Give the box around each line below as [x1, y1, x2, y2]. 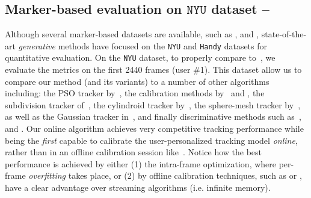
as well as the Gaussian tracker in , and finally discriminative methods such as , [5, 110, 301, 123]
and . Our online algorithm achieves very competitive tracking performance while [5, 122, 304, 135]
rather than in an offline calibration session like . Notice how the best [5, 146, 262, 158]
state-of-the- [261, 28, 307, 40]
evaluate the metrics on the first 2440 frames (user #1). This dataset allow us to [5, 63, 302, 76]
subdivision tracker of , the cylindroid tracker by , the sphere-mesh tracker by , [5, 98, 301, 111]
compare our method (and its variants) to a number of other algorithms [5, 75, 269, 87]
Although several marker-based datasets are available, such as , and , [5, 28, 259, 40]
